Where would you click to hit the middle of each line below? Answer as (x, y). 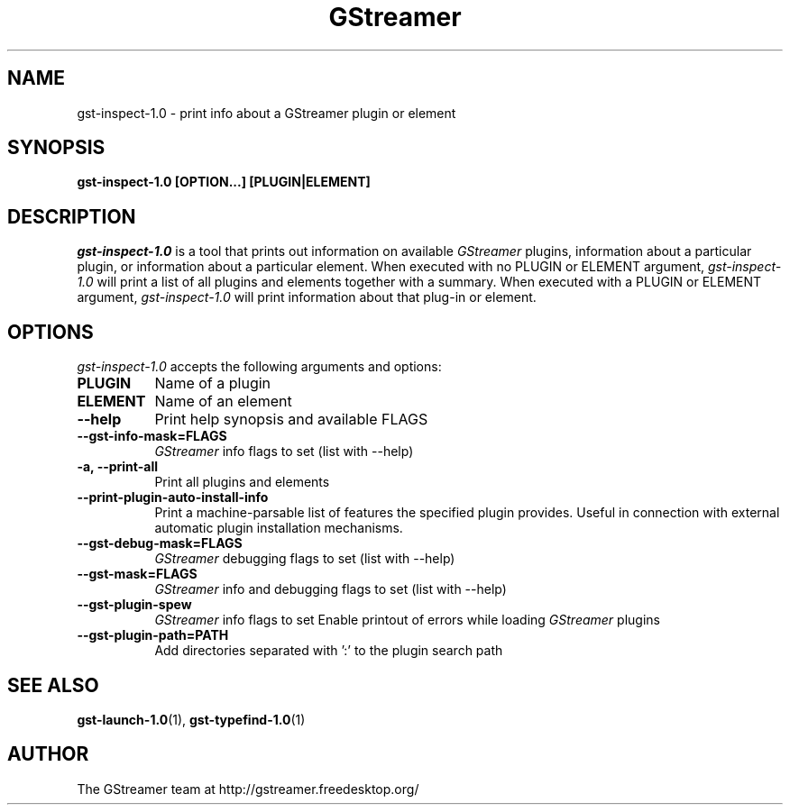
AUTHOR (48, 754)
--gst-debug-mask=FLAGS (160, 543)
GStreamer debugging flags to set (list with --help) (305, 559)
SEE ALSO (53, 685)
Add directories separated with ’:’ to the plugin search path (329, 651)
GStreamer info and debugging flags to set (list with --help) (331, 589)
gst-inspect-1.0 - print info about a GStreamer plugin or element (266, 113)
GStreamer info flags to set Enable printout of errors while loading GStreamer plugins (407, 620)
